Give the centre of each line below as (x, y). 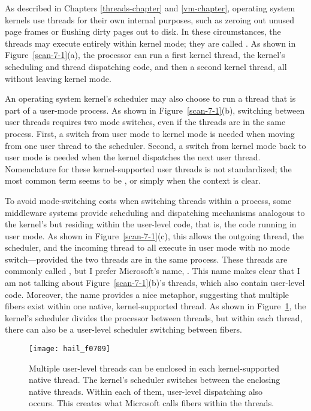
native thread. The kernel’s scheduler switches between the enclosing (155, 380)
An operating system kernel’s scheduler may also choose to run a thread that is (150, 98)
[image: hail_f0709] (70, 349)
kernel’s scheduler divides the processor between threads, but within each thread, (154, 317)
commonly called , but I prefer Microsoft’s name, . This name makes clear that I (153, 271)
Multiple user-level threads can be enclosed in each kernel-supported (154, 368)
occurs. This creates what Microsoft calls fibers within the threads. (152, 403)
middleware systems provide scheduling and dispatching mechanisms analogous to (155, 212)
